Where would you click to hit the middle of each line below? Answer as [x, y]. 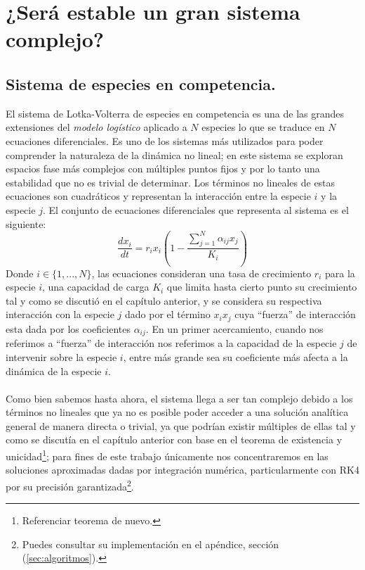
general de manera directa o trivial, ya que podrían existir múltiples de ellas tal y [181, 425]
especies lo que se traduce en [263, 127]
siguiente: [26, 223]
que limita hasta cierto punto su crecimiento [262, 287]
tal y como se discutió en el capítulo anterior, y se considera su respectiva [164, 300]
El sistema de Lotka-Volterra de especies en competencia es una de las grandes [175, 113]
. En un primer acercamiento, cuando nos [234, 328]
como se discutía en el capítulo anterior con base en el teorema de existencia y [174, 439]
